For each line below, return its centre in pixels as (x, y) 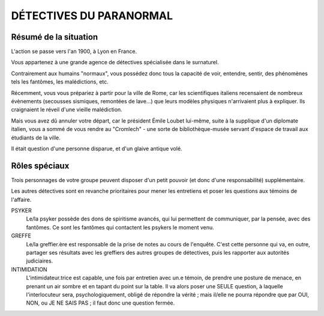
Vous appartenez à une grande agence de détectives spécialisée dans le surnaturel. (115, 62)
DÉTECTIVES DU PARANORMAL (92, 16)
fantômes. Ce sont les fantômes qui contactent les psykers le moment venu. (120, 227)
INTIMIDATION (29, 269)
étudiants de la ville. (36, 138)
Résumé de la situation (55, 37)
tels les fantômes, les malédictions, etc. (60, 82)
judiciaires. (40, 261)
